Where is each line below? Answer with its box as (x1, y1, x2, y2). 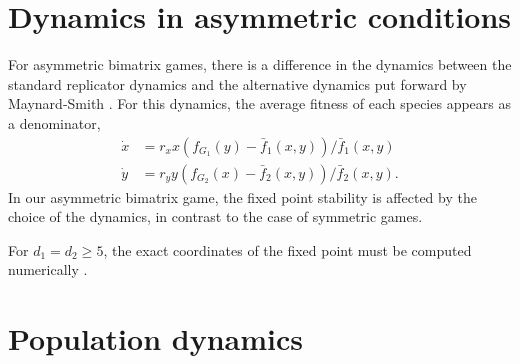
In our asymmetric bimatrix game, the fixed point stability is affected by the (8, 186, 477, 207)
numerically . (8, 259, 88, 280)
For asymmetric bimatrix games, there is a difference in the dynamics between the (8, 54, 512, 75)
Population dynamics (8, 318, 303, 359)
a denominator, (8, 112, 101, 133)
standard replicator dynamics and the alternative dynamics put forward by (8, 73, 467, 94)
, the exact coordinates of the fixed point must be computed (103, 239, 472, 260)
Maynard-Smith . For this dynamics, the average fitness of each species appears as (8, 93, 512, 114)
